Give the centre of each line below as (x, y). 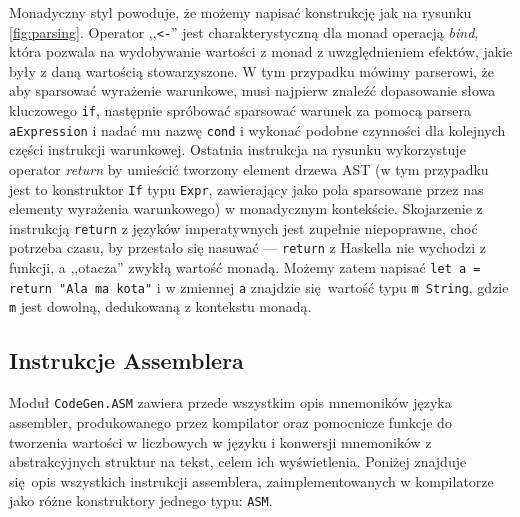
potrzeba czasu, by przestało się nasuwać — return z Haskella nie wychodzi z (247, 247)
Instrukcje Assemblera (126, 360)
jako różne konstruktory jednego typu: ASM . (141, 500)
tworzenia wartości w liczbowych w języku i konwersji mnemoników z (220, 441)
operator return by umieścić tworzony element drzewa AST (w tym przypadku (249, 168)
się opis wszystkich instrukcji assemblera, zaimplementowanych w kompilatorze (251, 480)
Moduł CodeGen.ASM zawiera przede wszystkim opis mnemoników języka (230, 402)
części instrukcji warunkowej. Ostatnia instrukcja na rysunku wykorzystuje (237, 149)
